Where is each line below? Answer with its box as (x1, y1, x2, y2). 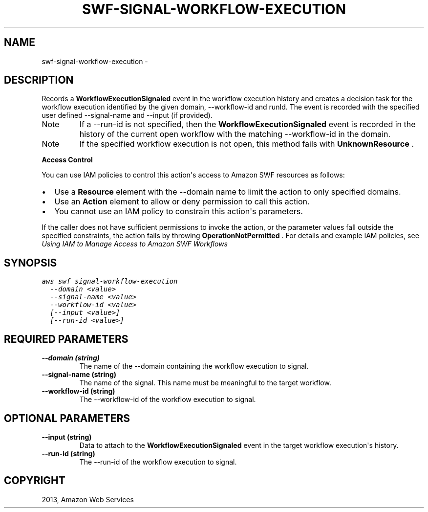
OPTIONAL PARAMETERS (4, 412, 130, 424)
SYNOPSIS (4, 256, 57, 269)
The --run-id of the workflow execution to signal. (79, 457, 237, 466)
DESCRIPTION (4, 74, 74, 87)
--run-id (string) (42, 449, 95, 458)
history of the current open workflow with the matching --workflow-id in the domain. (79, 129, 391, 139)
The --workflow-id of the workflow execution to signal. (79, 395, 256, 404)
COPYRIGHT (4, 474, 65, 487)
